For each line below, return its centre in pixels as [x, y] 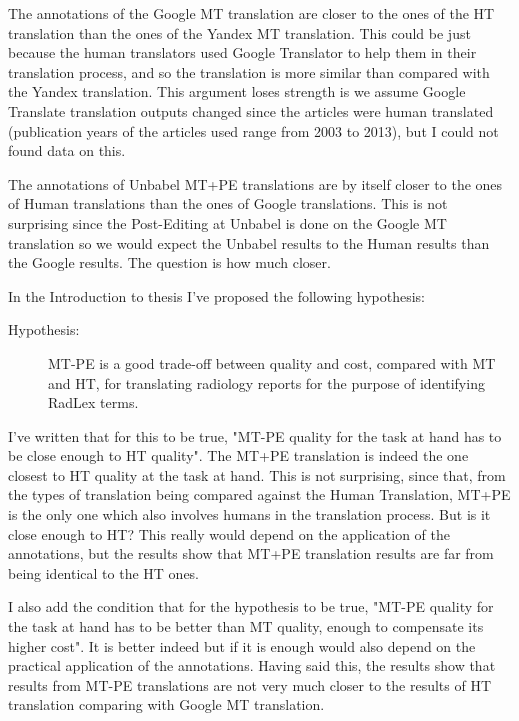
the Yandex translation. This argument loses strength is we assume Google [237, 91]
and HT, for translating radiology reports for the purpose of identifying [266, 382]
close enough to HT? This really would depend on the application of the [229, 533]
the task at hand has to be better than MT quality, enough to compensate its [246, 626]
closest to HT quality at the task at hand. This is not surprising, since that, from [257, 474]
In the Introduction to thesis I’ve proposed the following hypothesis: [216, 295]
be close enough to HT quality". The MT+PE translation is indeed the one [238, 455]
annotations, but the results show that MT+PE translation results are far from [251, 553]
